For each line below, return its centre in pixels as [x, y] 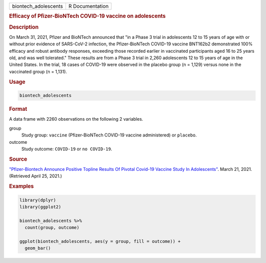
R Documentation [88, 6]
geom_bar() [38, 248]
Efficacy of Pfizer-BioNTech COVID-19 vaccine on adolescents [87, 16]
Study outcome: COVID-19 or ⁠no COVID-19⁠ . [67, 149]
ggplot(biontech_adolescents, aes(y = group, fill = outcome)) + [100, 241]
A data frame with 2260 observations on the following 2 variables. [76, 119]
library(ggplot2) [40, 207]
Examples [21, 186]
